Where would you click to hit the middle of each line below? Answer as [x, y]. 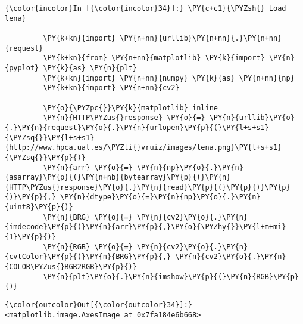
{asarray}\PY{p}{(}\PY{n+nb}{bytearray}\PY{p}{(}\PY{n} [118, 178]
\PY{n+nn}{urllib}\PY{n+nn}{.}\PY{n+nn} [201, 38]
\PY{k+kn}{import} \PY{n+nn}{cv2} [111, 88]
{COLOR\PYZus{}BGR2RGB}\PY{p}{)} [71, 267]
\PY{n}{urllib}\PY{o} [252, 118]
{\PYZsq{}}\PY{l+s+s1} [50, 138]
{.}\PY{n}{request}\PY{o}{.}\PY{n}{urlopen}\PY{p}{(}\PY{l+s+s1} [137, 127]
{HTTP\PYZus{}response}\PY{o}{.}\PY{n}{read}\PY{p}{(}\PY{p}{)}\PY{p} [148, 187]
